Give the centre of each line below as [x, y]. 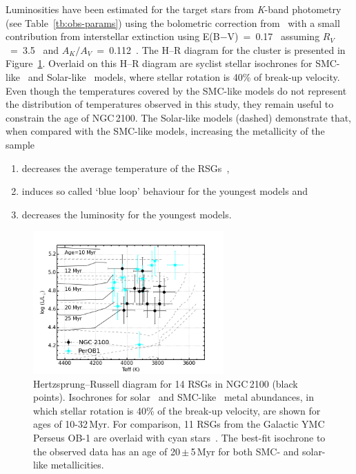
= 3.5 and [34, 49]
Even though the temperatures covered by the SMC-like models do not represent [176, 90]
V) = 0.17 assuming [274, 36]
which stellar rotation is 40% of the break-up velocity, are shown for [177, 410]
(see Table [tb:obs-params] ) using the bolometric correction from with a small [173, 22]
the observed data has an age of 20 [107, 451]
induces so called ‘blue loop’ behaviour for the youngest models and [165, 191]
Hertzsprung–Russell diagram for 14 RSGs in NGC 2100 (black [166, 383]
